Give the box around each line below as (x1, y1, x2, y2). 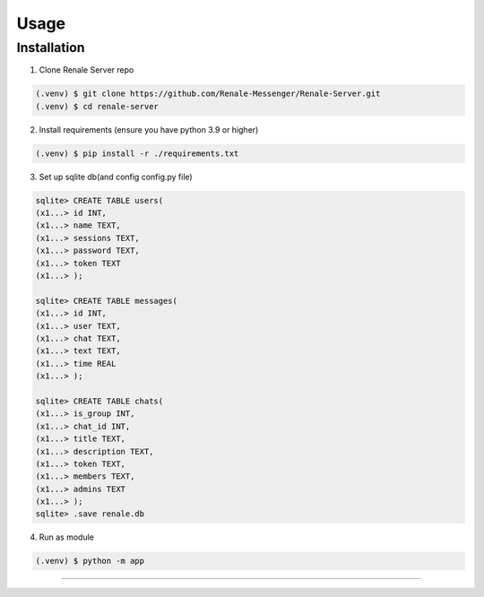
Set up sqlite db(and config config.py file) (39, 171, 193, 182)
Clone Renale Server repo (39, 65, 134, 75)
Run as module (39, 532, 94, 542)
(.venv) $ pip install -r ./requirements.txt (35, 148, 239, 159)
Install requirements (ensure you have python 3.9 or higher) (39, 124, 259, 134)
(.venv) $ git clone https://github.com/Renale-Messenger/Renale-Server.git (35, 89, 381, 99)
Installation (16, 39, 85, 56)
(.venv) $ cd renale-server (35, 101, 159, 111)
